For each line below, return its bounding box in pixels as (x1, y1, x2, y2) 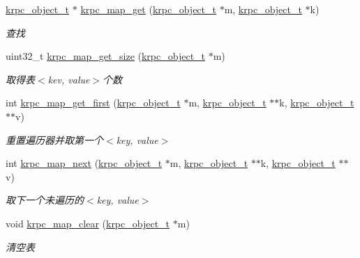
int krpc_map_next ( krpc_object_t (6, 156, 163, 170)
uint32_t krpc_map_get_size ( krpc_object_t (6, 49, 206, 63)
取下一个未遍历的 (6, 193, 84, 207)
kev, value (47, 72, 90, 86)
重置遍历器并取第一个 (6, 132, 103, 147)
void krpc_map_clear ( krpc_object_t (6, 216, 170, 230)
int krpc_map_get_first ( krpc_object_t (6, 95, 181, 110)
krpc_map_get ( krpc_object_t (80, 2, 216, 16)
